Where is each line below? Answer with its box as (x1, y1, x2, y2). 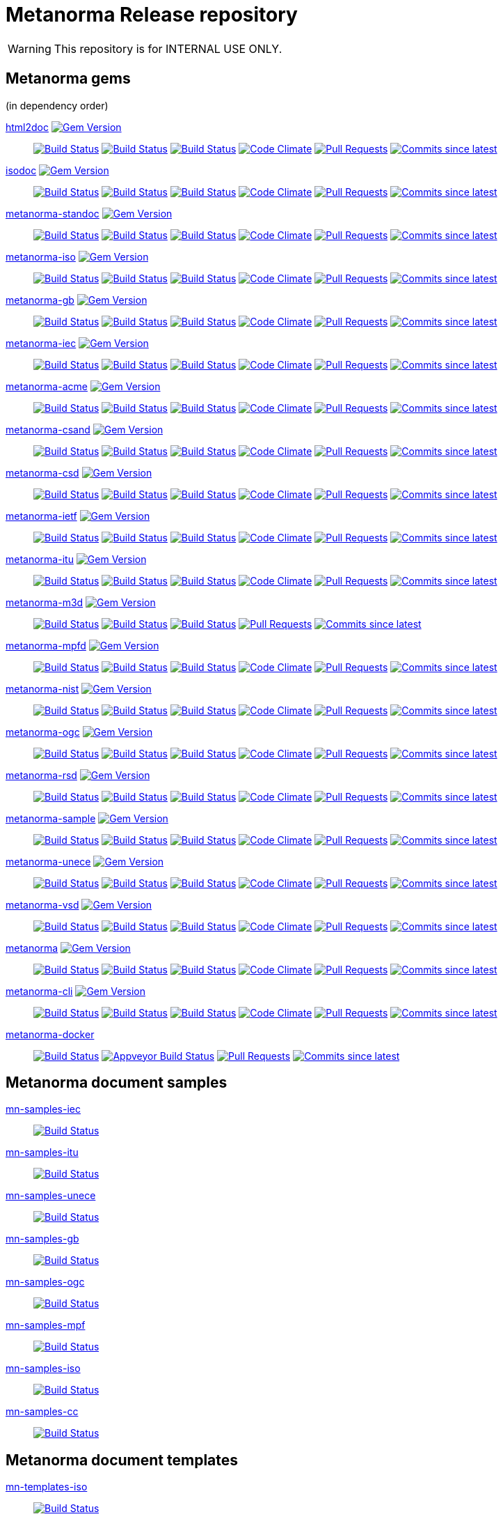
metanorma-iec (6, 337, 77, 349)
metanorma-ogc (6, 725, 80, 738)
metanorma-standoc (6, 207, 99, 219)
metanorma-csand (6, 423, 90, 435)
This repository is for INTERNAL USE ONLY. (54, 41, 282, 56)
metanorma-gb (6, 293, 74, 306)
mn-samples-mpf (6, 1319, 86, 1332)
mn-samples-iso (6, 1362, 81, 1375)
